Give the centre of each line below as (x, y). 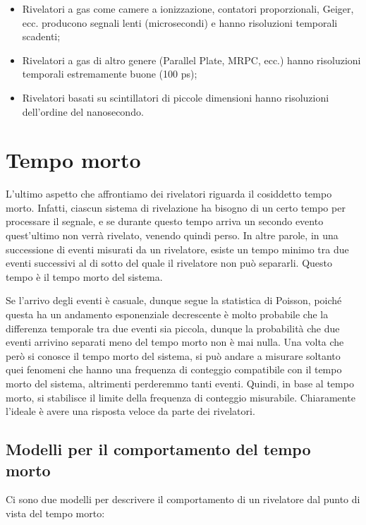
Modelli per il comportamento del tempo (158, 449)
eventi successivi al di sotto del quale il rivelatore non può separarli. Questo (169, 263)
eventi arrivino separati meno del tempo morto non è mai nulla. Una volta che (175, 342)
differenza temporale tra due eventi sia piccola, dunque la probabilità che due (173, 328)
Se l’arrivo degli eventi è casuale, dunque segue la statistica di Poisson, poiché (174, 300)
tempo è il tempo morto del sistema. (84, 276)
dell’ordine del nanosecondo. (83, 111)
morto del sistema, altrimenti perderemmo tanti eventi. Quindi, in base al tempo (180, 383)
